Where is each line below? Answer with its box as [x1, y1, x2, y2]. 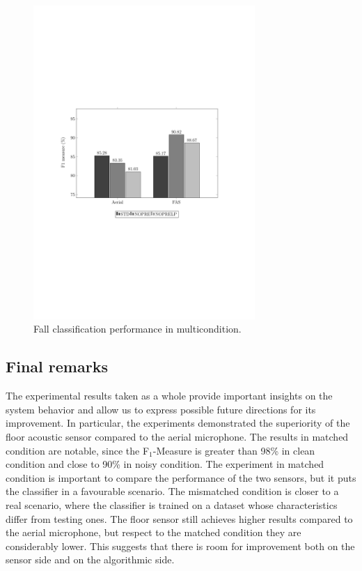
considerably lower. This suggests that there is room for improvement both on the [6, 538, 355, 553]
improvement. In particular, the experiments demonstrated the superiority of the [6, 416, 350, 430]
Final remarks [6, 356, 108, 377]
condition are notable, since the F [6, 443, 150, 457]
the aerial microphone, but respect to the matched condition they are [6, 525, 301, 540]
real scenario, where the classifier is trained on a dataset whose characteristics [6, 497, 338, 512]
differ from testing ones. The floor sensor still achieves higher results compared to [6, 511, 353, 526]
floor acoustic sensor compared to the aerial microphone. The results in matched [6, 429, 349, 443]
